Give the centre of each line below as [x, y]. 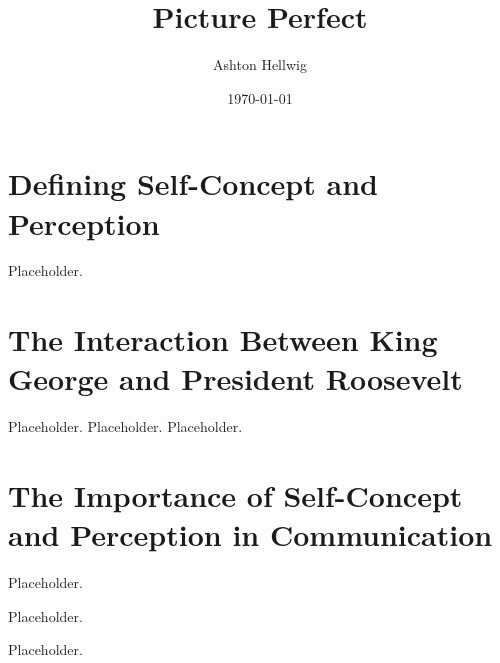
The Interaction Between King [223, 339]
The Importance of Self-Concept [235, 495]
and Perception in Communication [250, 534]
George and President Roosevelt [235, 378]
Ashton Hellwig [260, 64]
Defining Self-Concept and [193, 183]
